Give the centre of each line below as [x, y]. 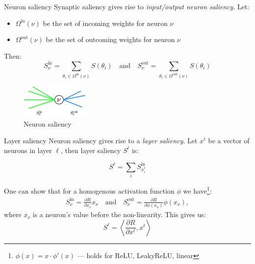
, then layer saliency [91, 150]
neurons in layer [28, 150]
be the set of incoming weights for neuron [105, 23]
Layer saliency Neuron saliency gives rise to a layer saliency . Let [101, 141]
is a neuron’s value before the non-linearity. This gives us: [119, 214]
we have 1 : [197, 190]
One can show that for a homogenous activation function [89, 190]
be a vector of [229, 141]
